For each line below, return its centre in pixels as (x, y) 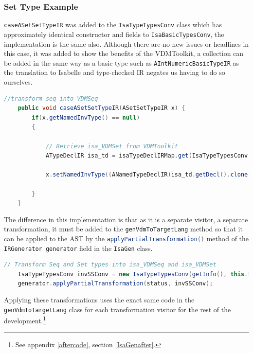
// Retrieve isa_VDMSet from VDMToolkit (112, 146)
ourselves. (18, 81)
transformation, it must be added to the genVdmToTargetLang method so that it (123, 229)
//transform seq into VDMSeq (51, 98)
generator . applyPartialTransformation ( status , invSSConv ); (115, 284)
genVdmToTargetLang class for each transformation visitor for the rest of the (117, 309)
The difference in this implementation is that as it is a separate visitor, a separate (126, 219)
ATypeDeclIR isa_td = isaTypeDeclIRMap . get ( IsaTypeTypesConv (147, 156)
